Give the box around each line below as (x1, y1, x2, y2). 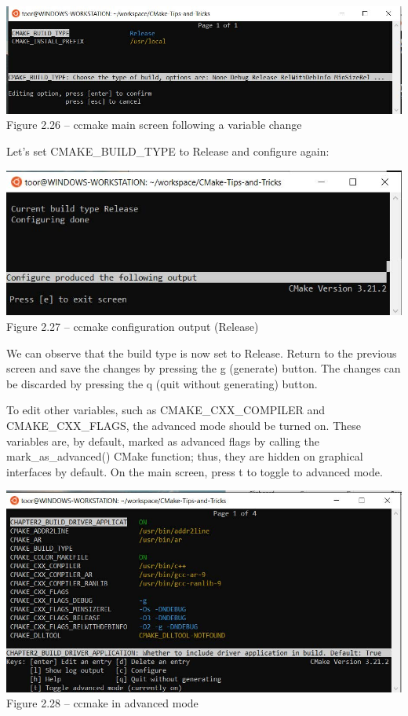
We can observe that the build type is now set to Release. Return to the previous (6, 344, 397, 361)
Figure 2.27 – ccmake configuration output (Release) (6, 318, 259, 335)
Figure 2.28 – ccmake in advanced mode (6, 695, 199, 711)
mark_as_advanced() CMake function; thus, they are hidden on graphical (6, 448, 363, 464)
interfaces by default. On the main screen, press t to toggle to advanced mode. (6, 463, 383, 479)
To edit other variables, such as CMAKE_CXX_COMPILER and (6, 402, 326, 418)
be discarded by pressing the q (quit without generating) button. (6, 375, 318, 391)
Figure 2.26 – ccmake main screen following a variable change (6, 116, 302, 133)
